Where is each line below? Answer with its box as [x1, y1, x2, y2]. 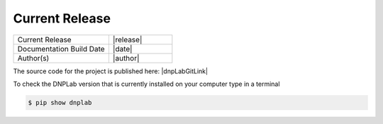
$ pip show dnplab [28, 99, 92, 106]
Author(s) [17, 53, 50, 63]
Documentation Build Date [17, 44, 106, 54]
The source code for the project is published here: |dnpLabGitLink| [13, 67, 209, 75]
